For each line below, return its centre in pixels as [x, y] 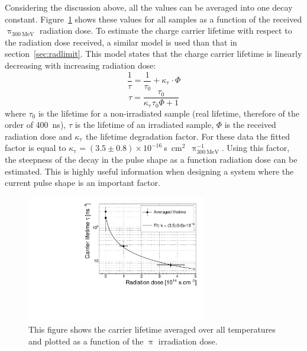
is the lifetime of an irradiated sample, [144, 125]
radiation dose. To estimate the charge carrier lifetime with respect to [166, 30]
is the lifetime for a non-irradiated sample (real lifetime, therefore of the [169, 113]
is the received [250, 125]
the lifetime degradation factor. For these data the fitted [188, 136]
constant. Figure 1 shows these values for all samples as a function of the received [153, 19]
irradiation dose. [188, 341]
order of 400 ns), [35, 125]
